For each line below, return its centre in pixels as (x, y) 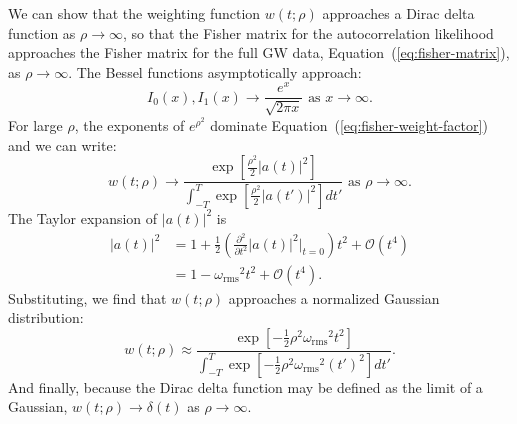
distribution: (46, 317)
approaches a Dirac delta (398, 13)
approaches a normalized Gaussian (334, 297)
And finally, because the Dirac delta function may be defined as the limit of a (245, 386)
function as (42, 32)
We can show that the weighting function (134, 13)
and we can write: (62, 144)
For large (35, 124)
